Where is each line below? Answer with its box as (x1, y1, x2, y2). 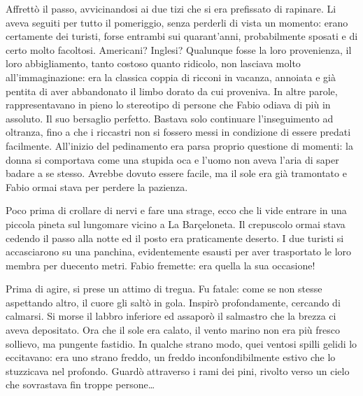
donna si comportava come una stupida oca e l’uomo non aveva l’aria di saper (6, 152, 339, 167)
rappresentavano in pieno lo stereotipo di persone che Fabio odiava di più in (6, 97, 331, 112)
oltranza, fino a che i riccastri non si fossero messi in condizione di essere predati (6, 125, 351, 139)
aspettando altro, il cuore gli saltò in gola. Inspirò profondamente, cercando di (6, 295, 341, 309)
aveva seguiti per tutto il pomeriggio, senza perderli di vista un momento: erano (6, 15, 348, 29)
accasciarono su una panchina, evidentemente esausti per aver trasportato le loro (6, 244, 352, 259)
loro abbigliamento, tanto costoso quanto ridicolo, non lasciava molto (6, 56, 301, 71)
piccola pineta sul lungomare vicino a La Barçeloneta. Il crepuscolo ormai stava (6, 216, 346, 231)
